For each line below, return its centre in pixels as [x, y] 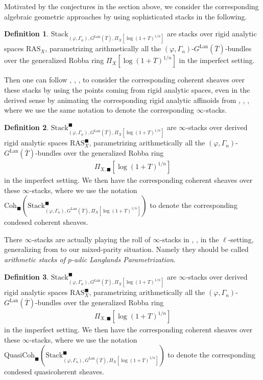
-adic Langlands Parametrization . [124, 259]
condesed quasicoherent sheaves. [54, 372]
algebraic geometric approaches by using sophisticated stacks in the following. [126, 16]
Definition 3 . [27, 276]
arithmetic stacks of [35, 259]
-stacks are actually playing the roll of [91, 239]
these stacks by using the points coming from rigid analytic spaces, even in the [127, 89]
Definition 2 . [27, 127]
